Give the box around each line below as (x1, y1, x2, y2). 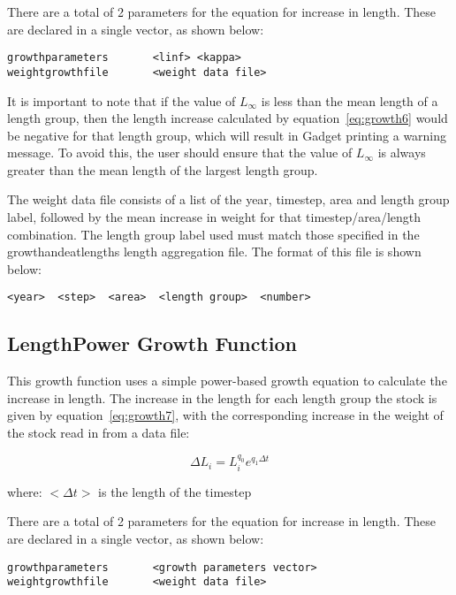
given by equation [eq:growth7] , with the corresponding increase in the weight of (7, 406, 444, 424)
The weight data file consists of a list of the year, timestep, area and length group (7, 190, 450, 209)
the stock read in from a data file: (7, 423, 190, 442)
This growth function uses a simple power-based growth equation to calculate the (7, 371, 447, 390)
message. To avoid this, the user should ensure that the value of (7, 143, 353, 162)
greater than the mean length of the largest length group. (7, 160, 318, 179)
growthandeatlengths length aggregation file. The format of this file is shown (7, 242, 422, 261)
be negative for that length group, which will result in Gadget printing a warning (7, 126, 447, 144)
